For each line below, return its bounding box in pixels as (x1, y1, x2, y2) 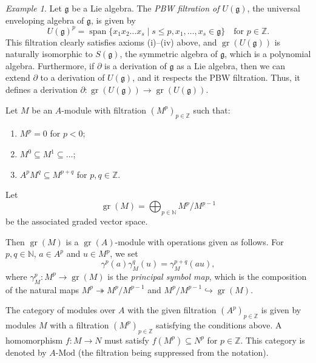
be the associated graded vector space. (5, 215, 148, 228)
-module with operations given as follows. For (115, 235, 284, 248)
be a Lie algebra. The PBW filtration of (72, 2, 220, 14)
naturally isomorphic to (5, 47, 93, 60)
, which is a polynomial (224, 47, 311, 60)
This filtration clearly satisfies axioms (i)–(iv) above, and (5, 35, 217, 48)
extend (5, 71, 30, 84)
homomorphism (5, 333, 63, 346)
